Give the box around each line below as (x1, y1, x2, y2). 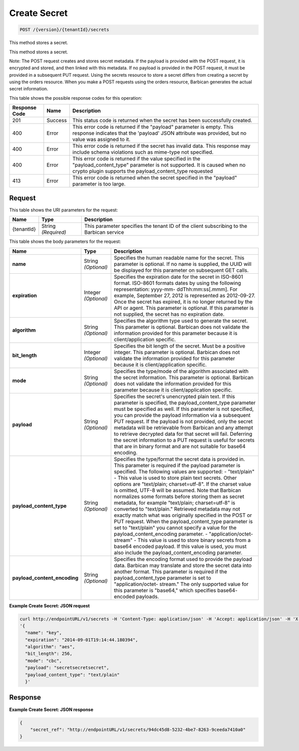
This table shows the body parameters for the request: (9, 238, 122, 244)
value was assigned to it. (72, 136, 131, 143)
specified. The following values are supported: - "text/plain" (114, 468, 255, 475)
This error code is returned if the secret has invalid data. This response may (72, 143, 251, 150)
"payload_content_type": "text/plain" (25, 672, 120, 678)
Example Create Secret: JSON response (9, 706, 94, 713)
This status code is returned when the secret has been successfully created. (72, 117, 253, 124)
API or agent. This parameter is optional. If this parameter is (114, 304, 254, 311)
